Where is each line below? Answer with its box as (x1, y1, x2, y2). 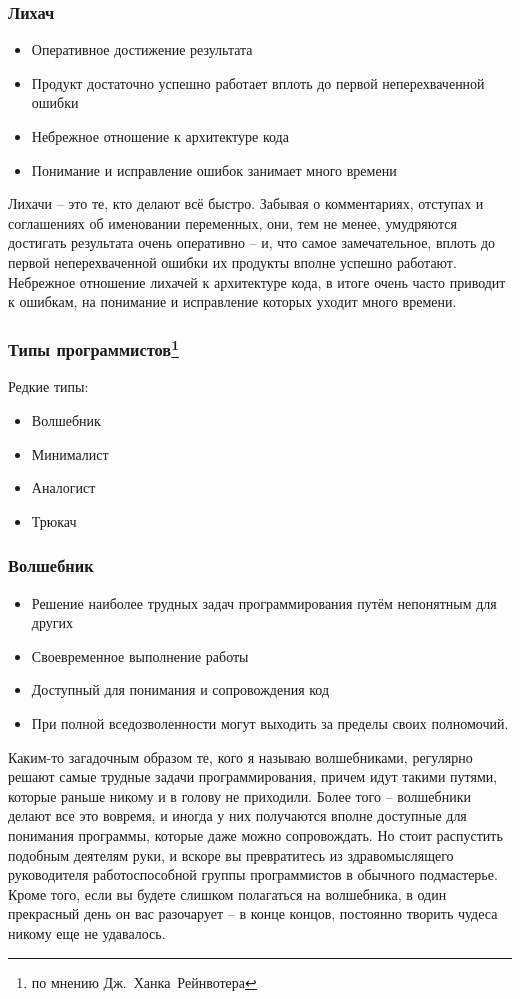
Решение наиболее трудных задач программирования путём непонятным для (31, 592, 497, 613)
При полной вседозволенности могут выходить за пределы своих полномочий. (31, 712, 509, 733)
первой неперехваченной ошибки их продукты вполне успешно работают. (8, 251, 457, 272)
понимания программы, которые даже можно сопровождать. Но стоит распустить (8, 824, 503, 845)
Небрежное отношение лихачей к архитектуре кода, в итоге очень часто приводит (8, 271, 506, 292)
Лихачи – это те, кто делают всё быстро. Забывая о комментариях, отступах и (8, 193, 484, 214)
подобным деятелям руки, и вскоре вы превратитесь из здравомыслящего (8, 844, 454, 865)
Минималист (31, 443, 109, 464)
